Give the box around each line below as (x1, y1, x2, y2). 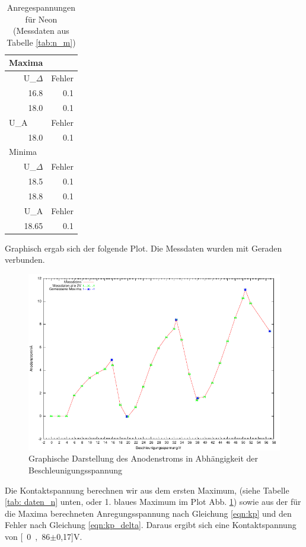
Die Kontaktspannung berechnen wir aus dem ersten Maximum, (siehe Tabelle (5, 484, 289, 496)
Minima (9, 145, 37, 158)
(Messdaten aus (13, 24, 69, 37)
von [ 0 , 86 (5, 530, 50, 542)
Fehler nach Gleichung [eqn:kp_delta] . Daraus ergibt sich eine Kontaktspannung (5, 519, 297, 531)
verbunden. (5, 253, 45, 266)
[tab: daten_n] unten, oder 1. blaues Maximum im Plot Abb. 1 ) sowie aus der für (5, 495, 301, 508)
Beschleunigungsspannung (28, 463, 122, 476)
